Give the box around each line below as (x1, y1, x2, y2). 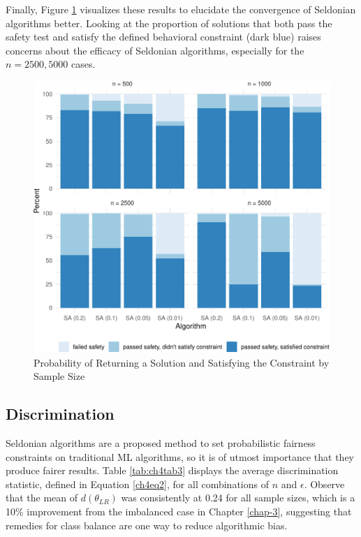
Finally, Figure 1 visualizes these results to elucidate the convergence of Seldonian (6, 2, 356, 16)
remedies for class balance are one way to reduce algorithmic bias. (6, 517, 288, 532)
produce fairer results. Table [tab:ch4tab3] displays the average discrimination (6, 463, 339, 478)
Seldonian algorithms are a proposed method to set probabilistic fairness (6, 435, 316, 450)
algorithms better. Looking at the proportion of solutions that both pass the (6, 15, 332, 30)
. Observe (304, 476, 345, 491)
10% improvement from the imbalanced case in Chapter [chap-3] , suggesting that (6, 503, 352, 518)
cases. (71, 57, 96, 71)
